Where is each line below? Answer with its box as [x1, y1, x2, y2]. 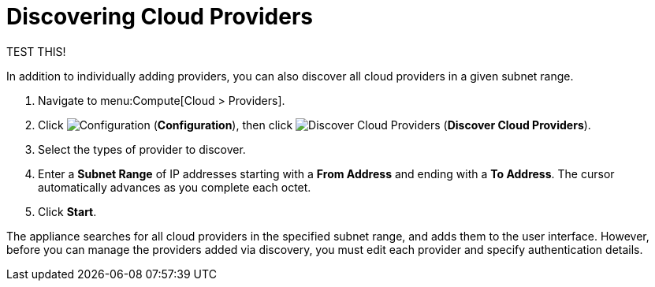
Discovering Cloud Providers [6, 3, 313, 30]
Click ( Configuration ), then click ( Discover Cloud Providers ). [38, 117, 591, 132]
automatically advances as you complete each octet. [38, 180, 311, 194]
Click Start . [38, 204, 97, 218]
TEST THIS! [6, 44, 66, 58]
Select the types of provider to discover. [38, 142, 246, 156]
